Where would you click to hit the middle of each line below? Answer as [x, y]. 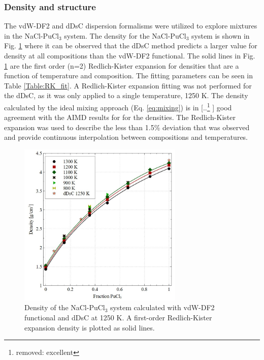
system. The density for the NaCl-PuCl [125, 35]
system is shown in [221, 35]
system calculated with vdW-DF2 [162, 307]
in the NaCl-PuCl [31, 35]
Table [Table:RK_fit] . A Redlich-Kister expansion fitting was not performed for [128, 85]
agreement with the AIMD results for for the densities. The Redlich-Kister [120, 117]
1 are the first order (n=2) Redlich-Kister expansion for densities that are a [122, 65]
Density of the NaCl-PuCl [65, 307]
